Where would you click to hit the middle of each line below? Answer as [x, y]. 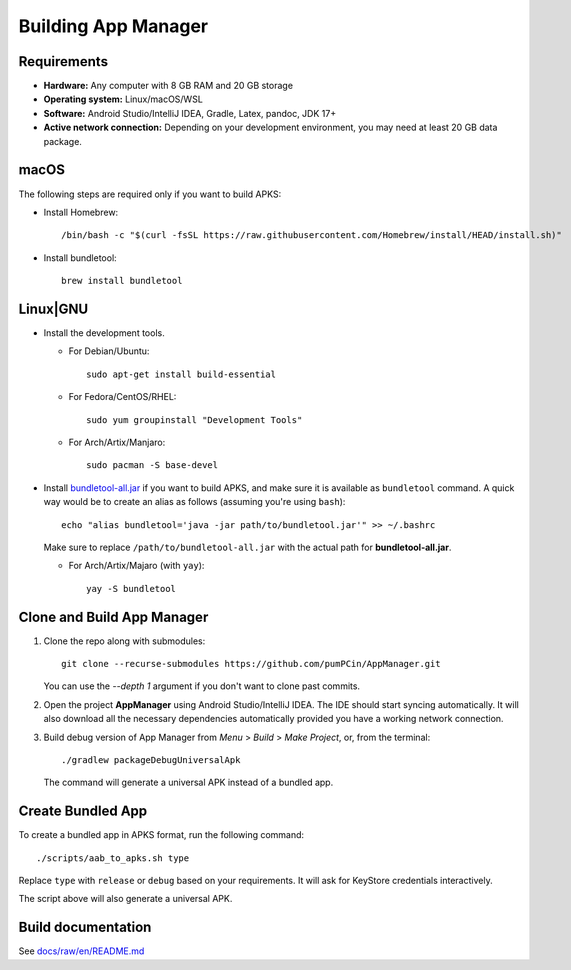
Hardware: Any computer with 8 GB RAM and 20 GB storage [168, 86]
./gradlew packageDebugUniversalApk [151, 759]
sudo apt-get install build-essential [181, 374]
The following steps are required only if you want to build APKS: [150, 194]
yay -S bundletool [131, 588]
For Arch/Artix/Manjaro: [117, 442]
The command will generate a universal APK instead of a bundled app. [188, 782]
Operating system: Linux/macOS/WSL [123, 99]
